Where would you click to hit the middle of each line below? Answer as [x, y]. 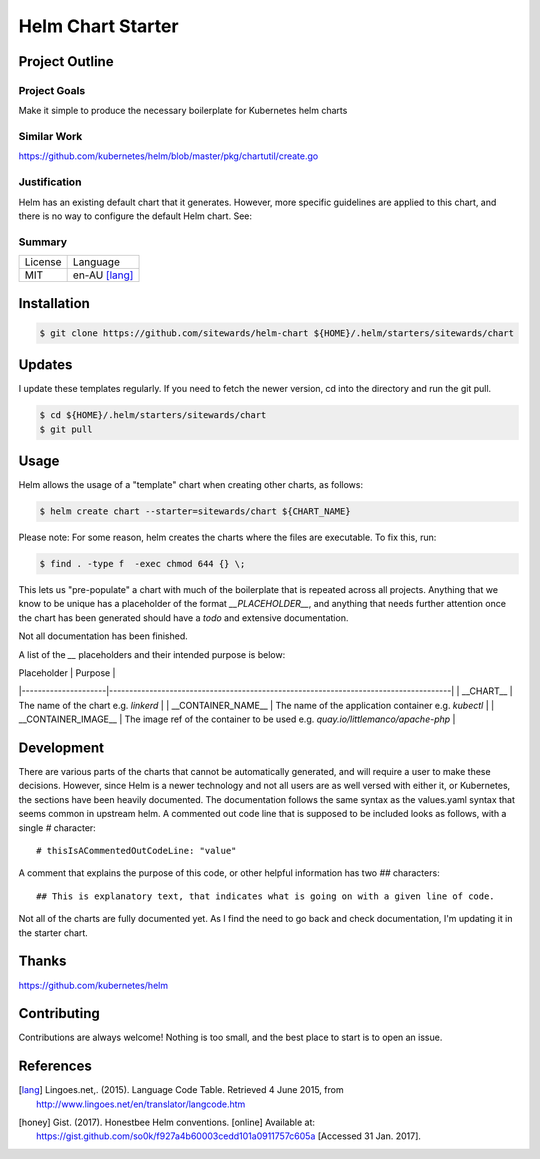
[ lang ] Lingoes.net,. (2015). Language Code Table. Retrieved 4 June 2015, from [181, 1090]
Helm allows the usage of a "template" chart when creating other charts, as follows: [191, 485]
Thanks [42, 961]
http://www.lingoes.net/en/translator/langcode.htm [141, 1104]
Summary [43, 242]
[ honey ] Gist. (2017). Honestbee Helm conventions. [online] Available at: [166, 1122]
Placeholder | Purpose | [67, 673]
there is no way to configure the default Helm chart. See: [135, 216]
